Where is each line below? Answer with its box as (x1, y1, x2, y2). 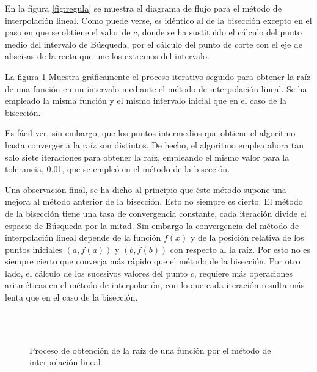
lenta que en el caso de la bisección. (5, 291, 138, 304)
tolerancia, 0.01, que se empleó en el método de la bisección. (5, 162, 230, 175)
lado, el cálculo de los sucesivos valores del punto (5, 266, 188, 279)
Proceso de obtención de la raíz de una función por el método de (29, 343, 271, 356)
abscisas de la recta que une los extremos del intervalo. (5, 49, 210, 62)
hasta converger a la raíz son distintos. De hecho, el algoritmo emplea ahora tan (5, 138, 304, 151)
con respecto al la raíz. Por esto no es (170, 243, 311, 255)
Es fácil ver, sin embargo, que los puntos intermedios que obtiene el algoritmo (5, 126, 296, 139)
